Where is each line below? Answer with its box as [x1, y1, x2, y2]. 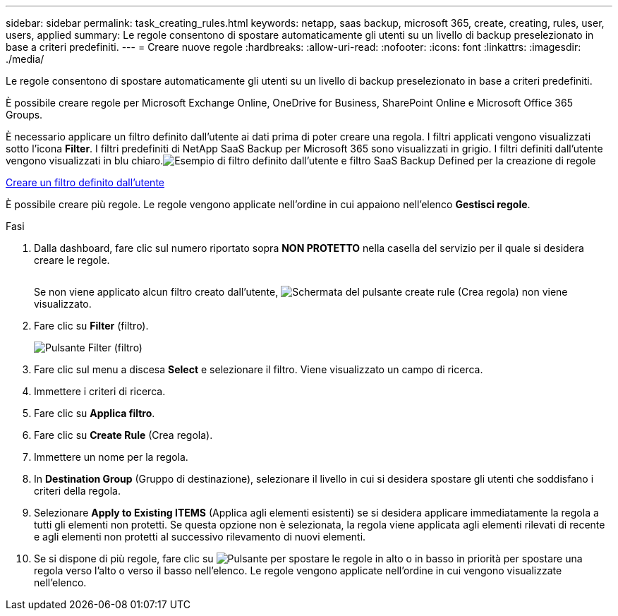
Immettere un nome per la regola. [34, 451, 188, 463]
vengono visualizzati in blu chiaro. [6, 155, 164, 167]
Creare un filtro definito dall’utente [6, 176, 164, 188]
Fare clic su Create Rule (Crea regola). [34, 429, 213, 441]
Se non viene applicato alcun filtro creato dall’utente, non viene [34, 286, 568, 298]
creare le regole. [34, 254, 110, 266]
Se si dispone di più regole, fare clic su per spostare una [34, 552, 583, 564]
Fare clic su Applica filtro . [34, 407, 155, 419]
